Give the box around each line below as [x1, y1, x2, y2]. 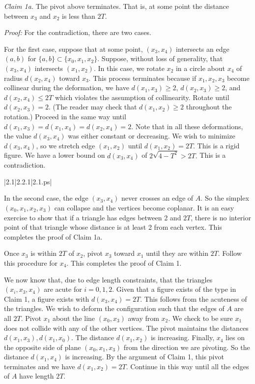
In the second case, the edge [4, 193, 88, 203]
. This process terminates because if [88, 72, 197, 83]
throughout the [186, 102, 232, 112]
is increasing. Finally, [150, 332, 215, 343]
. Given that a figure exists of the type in [112, 284, 236, 294]
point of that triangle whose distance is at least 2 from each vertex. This [4, 222, 222, 232]
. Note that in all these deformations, [131, 121, 243, 131]
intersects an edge [176, 43, 229, 54]
